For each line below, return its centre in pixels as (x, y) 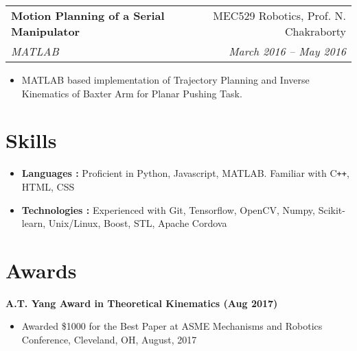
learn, (34, 223)
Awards (41, 270)
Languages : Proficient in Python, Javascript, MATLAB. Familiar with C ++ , (185, 173)
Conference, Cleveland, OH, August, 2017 (109, 340)
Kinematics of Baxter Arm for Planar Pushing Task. (132, 93)
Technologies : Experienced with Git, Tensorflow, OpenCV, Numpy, (168, 209)
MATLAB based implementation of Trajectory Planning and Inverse (165, 80)
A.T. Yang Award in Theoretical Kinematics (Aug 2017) (142, 303)
